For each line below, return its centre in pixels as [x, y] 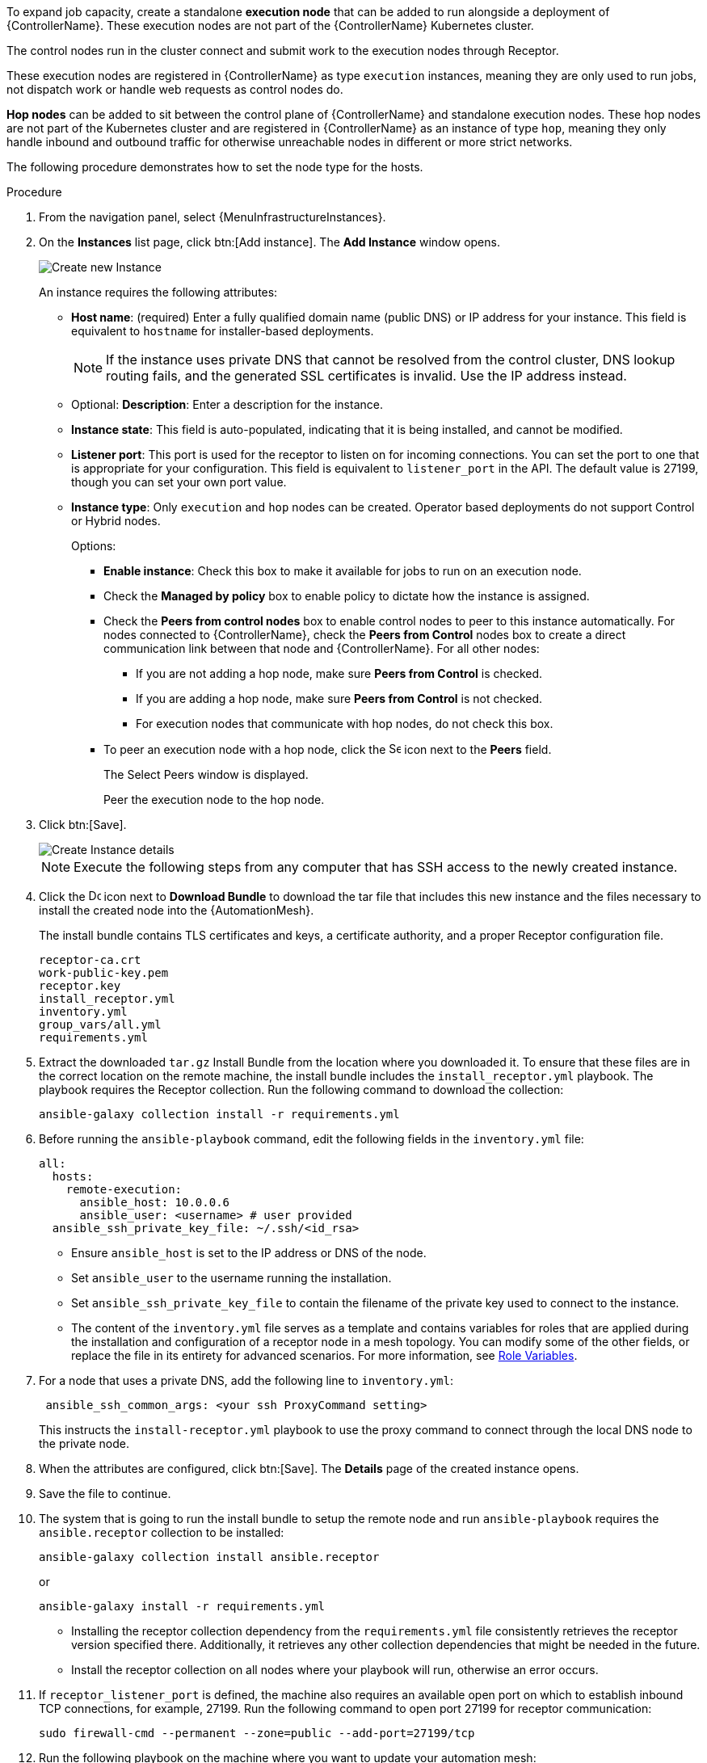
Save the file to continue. [105, 1494]
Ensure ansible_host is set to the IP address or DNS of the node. [249, 1253]
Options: [94, 546]
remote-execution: [124, 1189]
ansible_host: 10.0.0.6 [155, 1202]
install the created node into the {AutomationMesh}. [177, 910]
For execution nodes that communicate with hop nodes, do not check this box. [345, 724]
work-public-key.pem [104, 973]
